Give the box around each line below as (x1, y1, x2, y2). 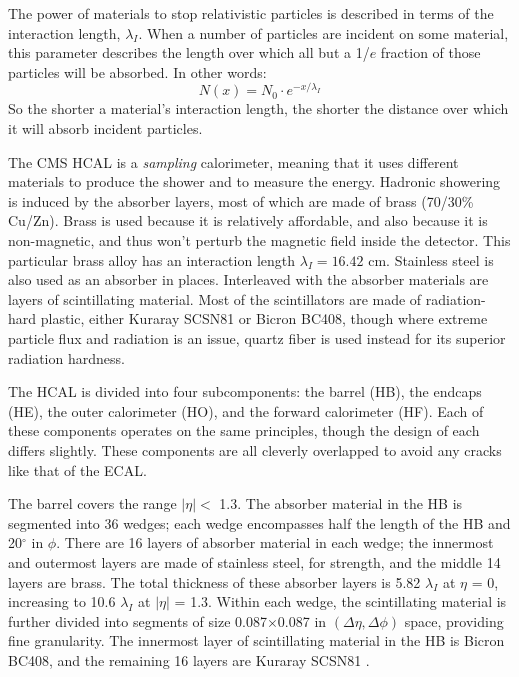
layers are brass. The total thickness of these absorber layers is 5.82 (8, 571, 421, 592)
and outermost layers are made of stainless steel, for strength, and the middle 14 (8, 551, 501, 572)
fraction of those (380, 42, 481, 63)
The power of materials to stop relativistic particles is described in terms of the (8, 3, 494, 23)
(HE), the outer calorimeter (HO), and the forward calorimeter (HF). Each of (8, 400, 484, 421)
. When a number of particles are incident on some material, (138, 22, 509, 43)
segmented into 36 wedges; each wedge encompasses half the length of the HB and (8, 512, 511, 533)
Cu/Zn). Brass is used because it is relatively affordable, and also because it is (8, 210, 488, 231)
